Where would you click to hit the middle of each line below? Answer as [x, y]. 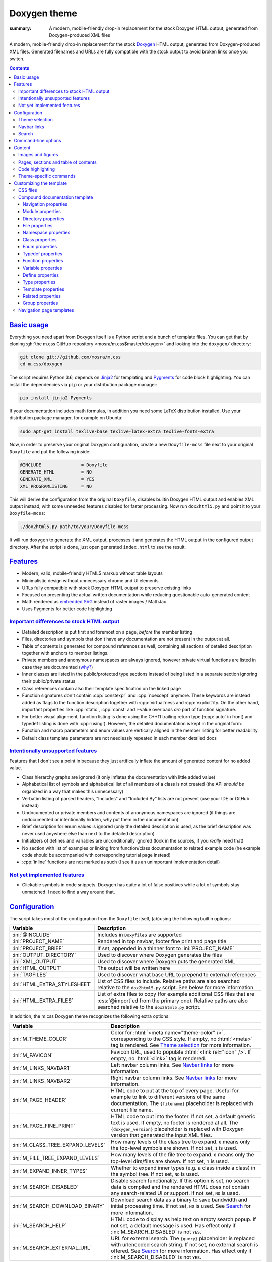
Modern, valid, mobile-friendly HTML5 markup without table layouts [92, 573]
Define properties [41, 275]
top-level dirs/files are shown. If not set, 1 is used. [170, 1161]
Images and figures [38, 155]
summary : [20, 28]
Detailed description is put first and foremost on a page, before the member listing [107, 632]
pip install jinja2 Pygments [56, 398]
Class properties [40, 239]
